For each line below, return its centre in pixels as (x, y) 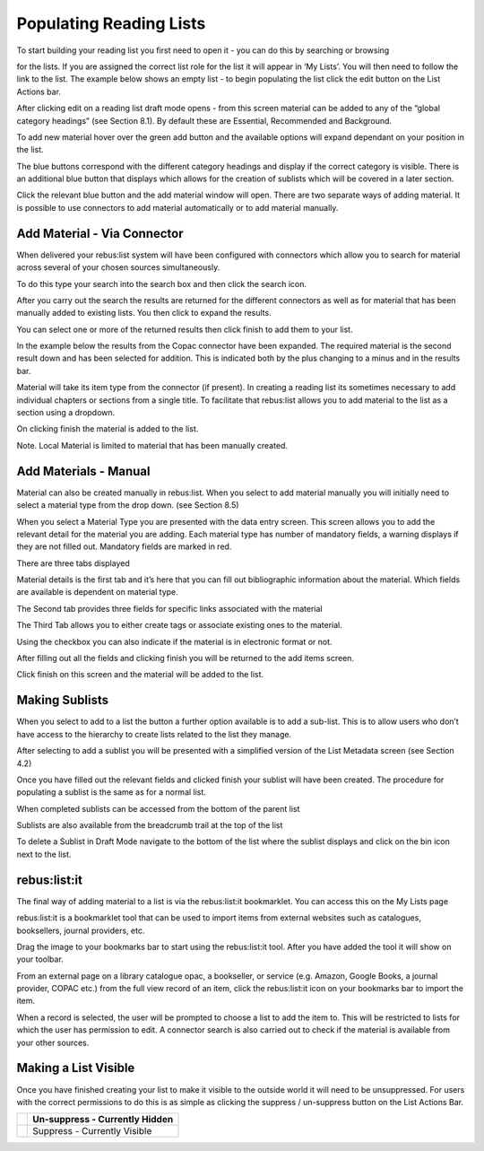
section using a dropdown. (66, 413)
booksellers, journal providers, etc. (81, 930)
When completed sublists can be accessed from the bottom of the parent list (158, 808)
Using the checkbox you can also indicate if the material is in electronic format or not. (174, 641)
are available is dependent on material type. (97, 592)
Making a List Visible (76, 1068)
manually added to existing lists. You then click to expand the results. (144, 313)
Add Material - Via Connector (100, 233)
